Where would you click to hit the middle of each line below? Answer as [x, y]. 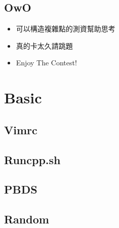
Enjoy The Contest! [46, 63]
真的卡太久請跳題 [44, 45]
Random [27, 219]
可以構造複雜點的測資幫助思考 [66, 29]
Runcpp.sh [32, 159]
